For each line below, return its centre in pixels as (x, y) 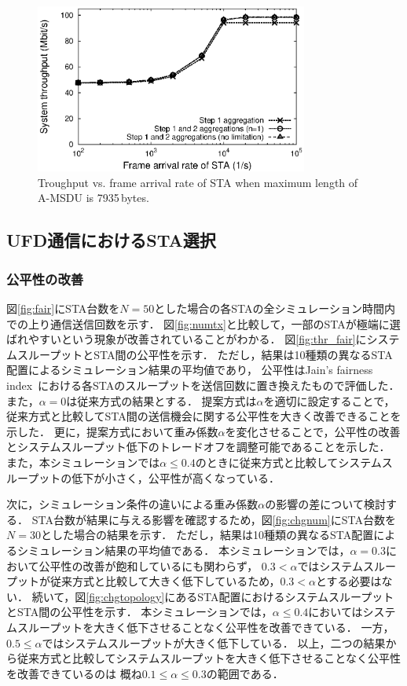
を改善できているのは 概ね (74, 673)
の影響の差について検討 (325, 504)
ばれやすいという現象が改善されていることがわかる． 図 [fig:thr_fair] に (187, 339)
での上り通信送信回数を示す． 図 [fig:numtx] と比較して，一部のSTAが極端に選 (203, 323)
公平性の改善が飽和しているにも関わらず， (148, 565)
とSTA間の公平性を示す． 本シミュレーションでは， (139, 612)
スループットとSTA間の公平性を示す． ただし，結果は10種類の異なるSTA (205, 354)
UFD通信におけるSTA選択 (111, 240)
